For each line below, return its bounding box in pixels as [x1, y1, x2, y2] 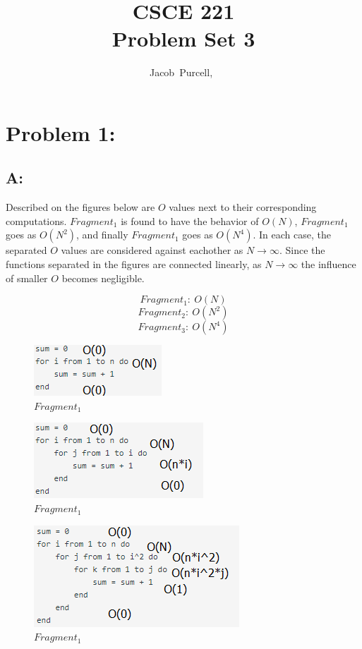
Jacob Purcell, [149, 65, 213, 80]
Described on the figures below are [6, 200, 155, 214]
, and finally [76, 227, 128, 242]
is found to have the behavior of [121, 213, 259, 228]
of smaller [6, 270, 48, 285]
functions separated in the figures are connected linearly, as [6, 257, 262, 272]
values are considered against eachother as [61, 243, 243, 257]
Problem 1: [6, 118, 116, 147]
